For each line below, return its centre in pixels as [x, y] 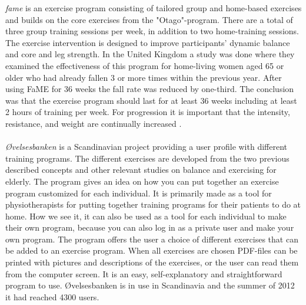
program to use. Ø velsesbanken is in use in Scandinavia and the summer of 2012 [150, 285]
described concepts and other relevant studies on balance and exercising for [141, 170]
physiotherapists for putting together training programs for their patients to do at [153, 204]
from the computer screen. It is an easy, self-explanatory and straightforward [144, 273]
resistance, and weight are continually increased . [94, 123]
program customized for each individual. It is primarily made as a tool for [139, 193]
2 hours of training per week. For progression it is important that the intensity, [148, 112]
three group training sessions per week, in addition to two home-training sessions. [152, 31]
